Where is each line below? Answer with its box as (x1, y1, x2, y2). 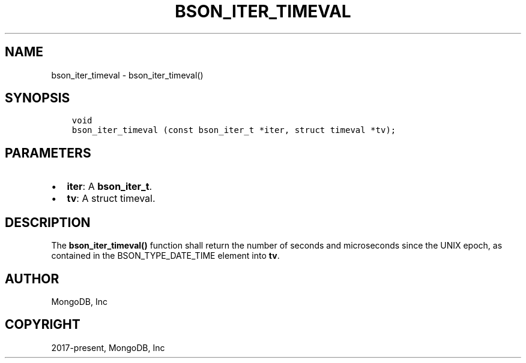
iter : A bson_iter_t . (67, 180, 153, 193)
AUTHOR (5, 271, 59, 286)
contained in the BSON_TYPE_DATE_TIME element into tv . (51, 250, 280, 261)
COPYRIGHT (5, 317, 80, 332)
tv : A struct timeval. (67, 192, 156, 205)
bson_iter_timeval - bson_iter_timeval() (51, 69, 204, 80)
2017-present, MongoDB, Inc (51, 342, 165, 353)
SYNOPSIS (5, 90, 70, 106)
